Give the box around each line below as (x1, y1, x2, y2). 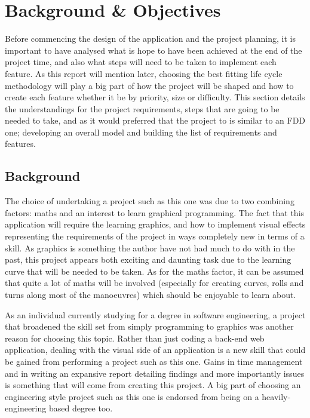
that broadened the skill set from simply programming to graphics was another (5, 320, 294, 333)
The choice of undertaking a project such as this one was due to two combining (5, 195, 294, 207)
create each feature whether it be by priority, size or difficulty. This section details (5, 91, 305, 103)
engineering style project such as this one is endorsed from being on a (5, 390, 259, 402)
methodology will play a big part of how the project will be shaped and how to (5, 79, 294, 91)
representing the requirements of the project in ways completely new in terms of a (5, 230, 305, 242)
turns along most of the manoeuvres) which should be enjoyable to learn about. (5, 288, 296, 301)
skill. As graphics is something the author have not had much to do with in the (5, 241, 295, 254)
